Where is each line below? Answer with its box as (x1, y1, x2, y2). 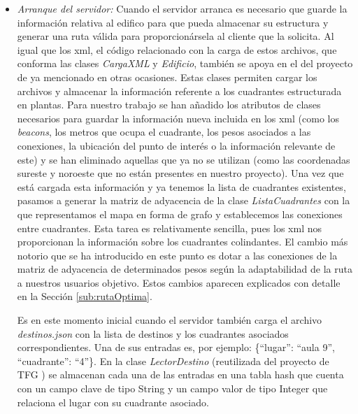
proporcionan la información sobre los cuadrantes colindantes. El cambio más (17, 234, 348, 249)
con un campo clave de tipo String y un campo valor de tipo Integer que (17, 381, 328, 396)
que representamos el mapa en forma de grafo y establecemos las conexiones (17, 206, 343, 221)
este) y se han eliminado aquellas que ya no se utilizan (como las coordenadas (17, 152, 350, 166)
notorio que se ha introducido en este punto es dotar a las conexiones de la (17, 248, 338, 262)
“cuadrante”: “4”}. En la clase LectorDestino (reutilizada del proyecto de (17, 353, 329, 368)
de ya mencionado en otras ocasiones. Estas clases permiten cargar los (17, 69, 317, 84)
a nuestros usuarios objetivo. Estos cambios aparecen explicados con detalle (17, 275, 341, 290)
